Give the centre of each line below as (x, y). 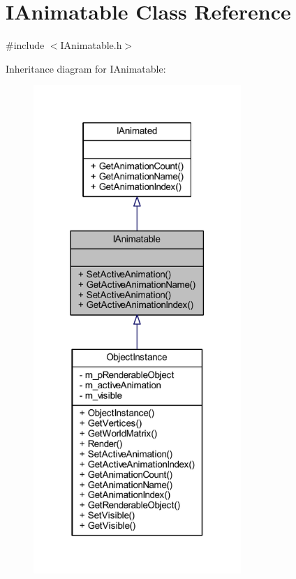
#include (25, 45)
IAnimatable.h (91, 45)
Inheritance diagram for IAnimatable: (86, 68)
